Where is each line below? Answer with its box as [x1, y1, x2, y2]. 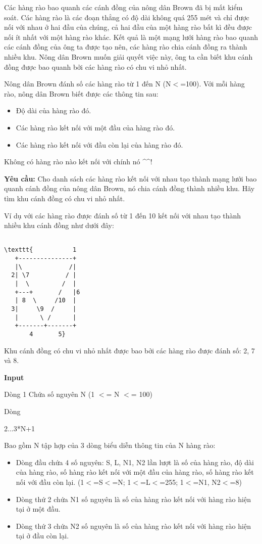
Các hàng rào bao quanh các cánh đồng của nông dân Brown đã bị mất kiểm [4, 2, 243, 12]
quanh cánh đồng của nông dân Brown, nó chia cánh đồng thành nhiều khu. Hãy [4, 183, 255, 194]
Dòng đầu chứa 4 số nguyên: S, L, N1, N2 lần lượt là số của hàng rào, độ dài [16, 457, 254, 467]
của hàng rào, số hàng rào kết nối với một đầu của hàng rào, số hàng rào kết [16, 467, 254, 477]
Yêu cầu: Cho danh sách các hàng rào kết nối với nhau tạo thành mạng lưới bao [4, 173, 257, 184]
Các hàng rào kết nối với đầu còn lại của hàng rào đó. [16, 139, 183, 150]
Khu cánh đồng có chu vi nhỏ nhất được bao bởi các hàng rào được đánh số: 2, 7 [4, 345, 255, 355]
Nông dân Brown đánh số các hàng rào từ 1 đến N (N [4, 78, 171, 89]
